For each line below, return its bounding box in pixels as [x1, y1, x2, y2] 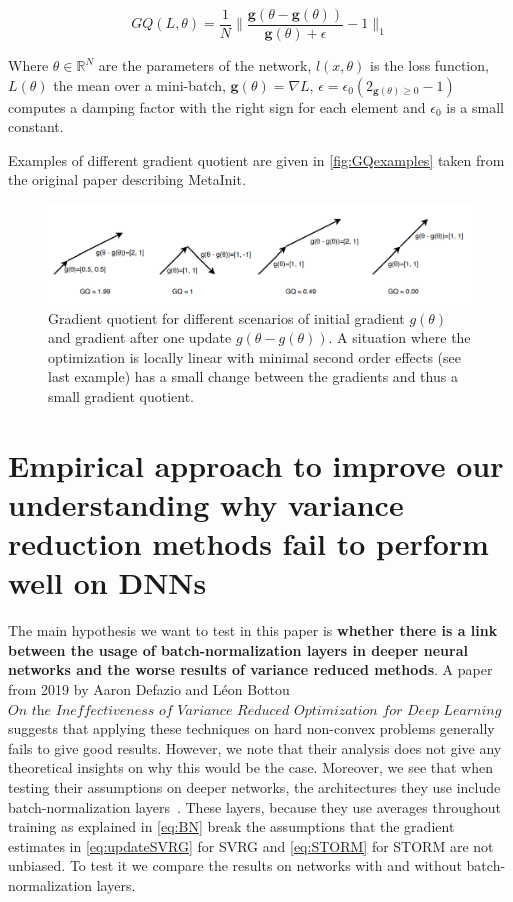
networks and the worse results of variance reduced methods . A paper [8, 659, 493, 680]
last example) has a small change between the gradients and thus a [48, 366, 458, 387]
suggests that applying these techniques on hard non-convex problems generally [8, 718, 495, 739]
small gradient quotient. [48, 385, 194, 406]
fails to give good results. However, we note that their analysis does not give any [8, 737, 502, 758]
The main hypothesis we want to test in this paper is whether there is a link [8, 620, 498, 641]
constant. [8, 116, 64, 137]
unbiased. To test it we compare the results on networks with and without [8, 855, 462, 876]
